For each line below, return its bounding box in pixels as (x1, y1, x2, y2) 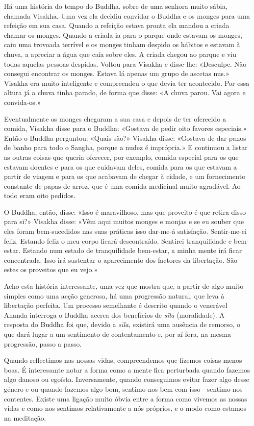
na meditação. (4, 412, 46, 423)
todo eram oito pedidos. (4, 190, 76, 200)
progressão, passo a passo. (4, 338, 82, 349)
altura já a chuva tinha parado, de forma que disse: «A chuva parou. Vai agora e (4, 87, 246, 98)
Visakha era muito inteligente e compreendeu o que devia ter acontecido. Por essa (4, 77, 250, 88)
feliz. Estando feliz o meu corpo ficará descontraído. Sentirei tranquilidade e (4, 235, 232, 246)
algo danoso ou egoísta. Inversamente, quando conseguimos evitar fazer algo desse (4, 374, 249, 384)
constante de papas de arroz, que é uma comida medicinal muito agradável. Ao (4, 180, 241, 191)
